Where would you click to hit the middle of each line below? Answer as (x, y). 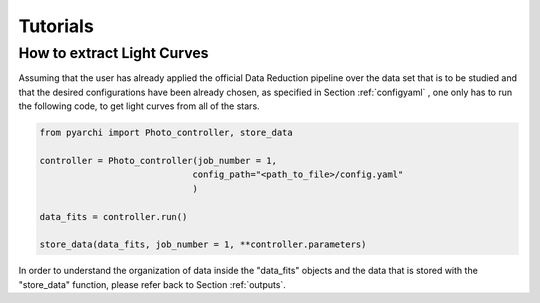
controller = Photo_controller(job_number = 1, (158, 160)
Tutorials (56, 26)
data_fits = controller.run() (113, 216)
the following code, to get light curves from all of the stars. (139, 106)
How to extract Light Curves (113, 53)
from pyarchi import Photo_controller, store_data (166, 133)
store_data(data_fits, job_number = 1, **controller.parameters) (203, 244)
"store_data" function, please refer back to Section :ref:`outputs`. (152, 284)
